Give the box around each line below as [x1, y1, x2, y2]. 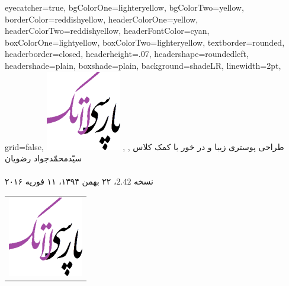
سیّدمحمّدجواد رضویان [5, 152, 82, 164]
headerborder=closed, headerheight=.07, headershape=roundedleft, [5, 47, 249, 60]
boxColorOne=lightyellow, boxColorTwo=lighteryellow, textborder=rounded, [5, 36, 285, 48]
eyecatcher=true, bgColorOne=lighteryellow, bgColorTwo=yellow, [5, 1, 244, 13]
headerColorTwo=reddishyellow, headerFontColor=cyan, [5, 24, 210, 37]
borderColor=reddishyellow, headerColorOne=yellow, [5, 12, 198, 25]
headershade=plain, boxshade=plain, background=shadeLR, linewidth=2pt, [5, 59, 281, 71]
